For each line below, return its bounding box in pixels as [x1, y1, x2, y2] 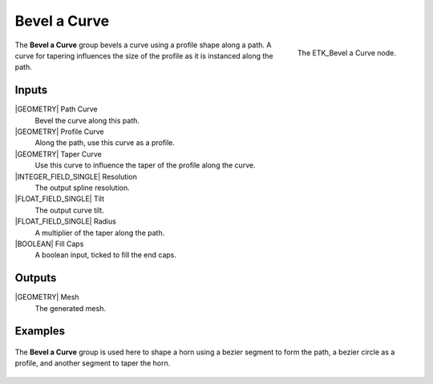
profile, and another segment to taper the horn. [14, 358, 171, 368]
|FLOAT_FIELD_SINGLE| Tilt [14, 194, 104, 204]
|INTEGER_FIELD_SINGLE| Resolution [14, 172, 138, 181]
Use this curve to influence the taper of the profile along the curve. [34, 160, 256, 170]
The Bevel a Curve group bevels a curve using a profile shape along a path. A [14, 40, 272, 50]
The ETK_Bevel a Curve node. [297, 48, 396, 58]
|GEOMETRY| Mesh [14, 293, 79, 302]
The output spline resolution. [34, 183, 130, 192]
